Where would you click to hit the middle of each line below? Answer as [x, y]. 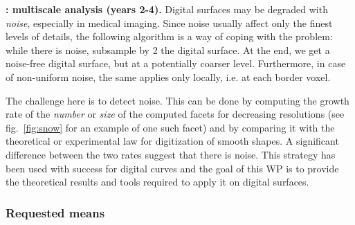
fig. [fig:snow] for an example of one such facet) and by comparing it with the [170, 127]
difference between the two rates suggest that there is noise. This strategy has [171, 154]
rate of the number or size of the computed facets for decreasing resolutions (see [175, 114]
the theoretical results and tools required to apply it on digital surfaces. [157, 182]
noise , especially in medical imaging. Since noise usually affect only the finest [169, 22]
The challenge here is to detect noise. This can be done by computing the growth [177, 100]
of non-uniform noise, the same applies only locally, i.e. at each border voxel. [168, 76]
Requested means [55, 212]
